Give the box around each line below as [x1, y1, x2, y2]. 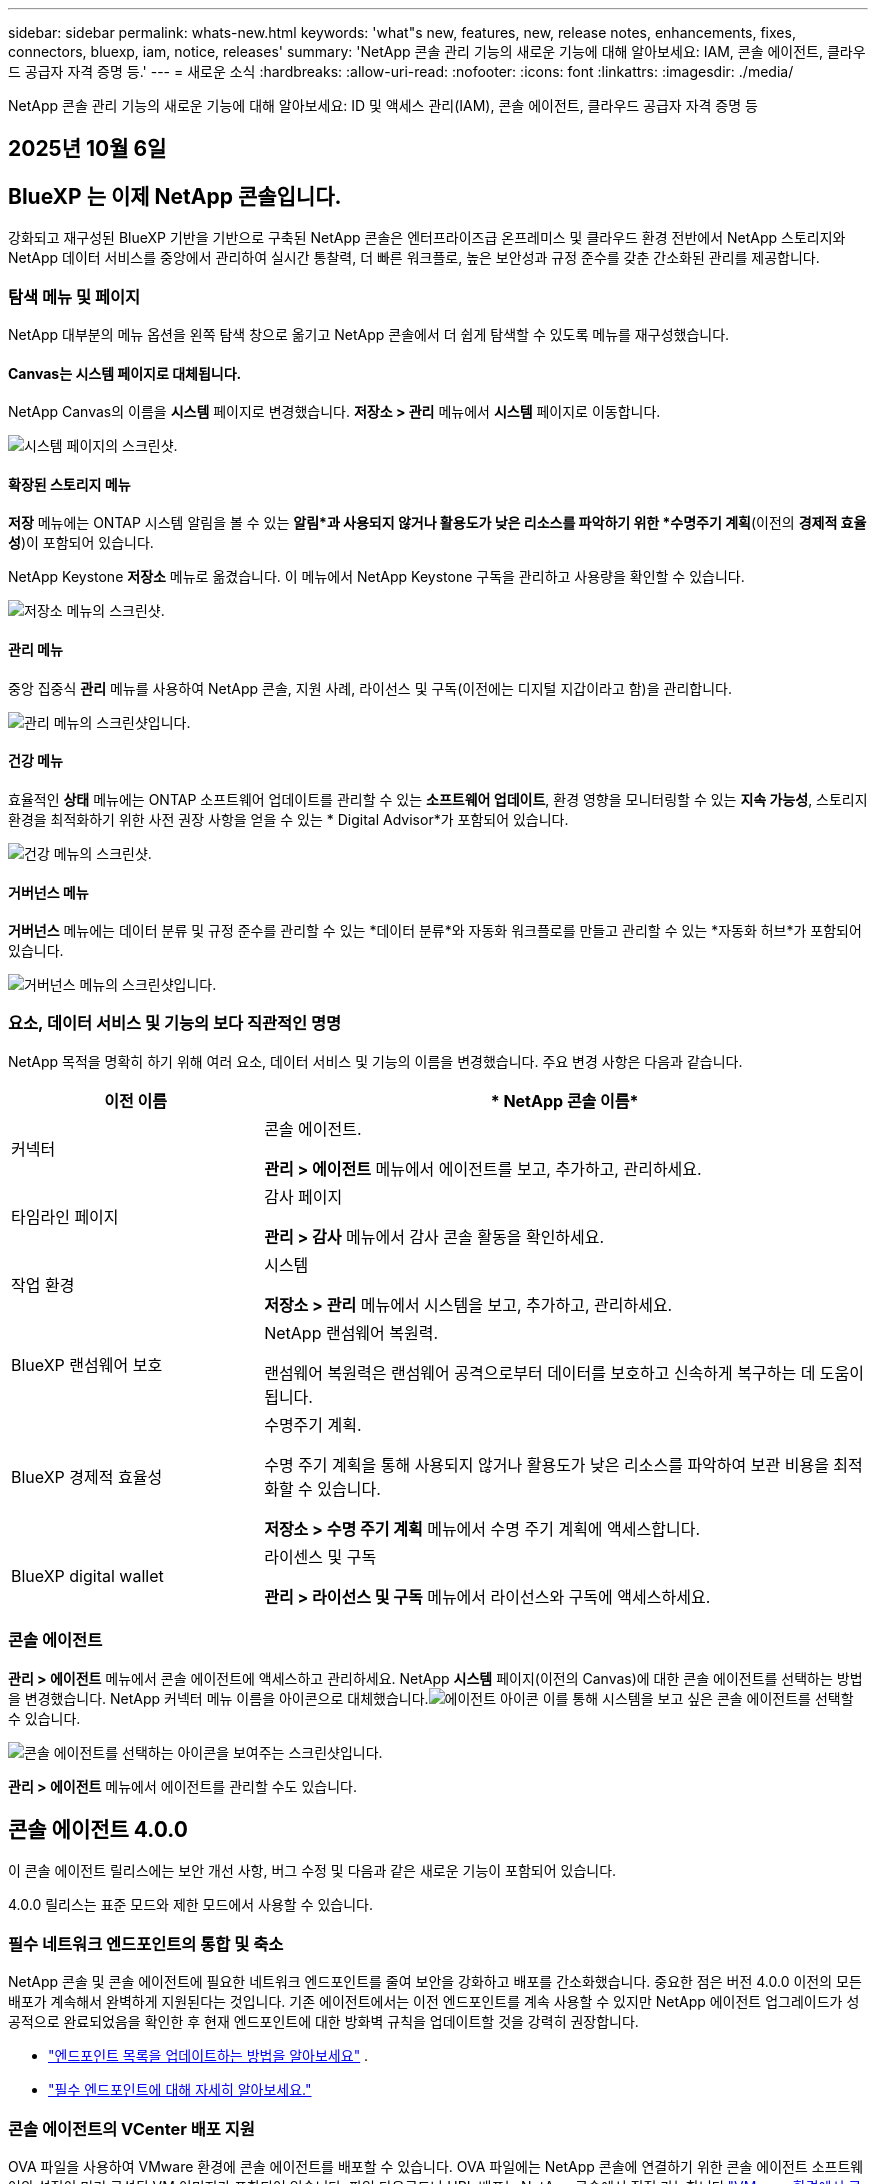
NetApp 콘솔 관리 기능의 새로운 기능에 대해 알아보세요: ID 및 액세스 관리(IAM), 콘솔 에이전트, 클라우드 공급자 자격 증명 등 [8, 97, 758, 114]
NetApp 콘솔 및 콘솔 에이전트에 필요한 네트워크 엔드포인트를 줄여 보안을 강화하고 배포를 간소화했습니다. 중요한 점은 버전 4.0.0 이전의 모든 [8, 1973, 862, 1991]
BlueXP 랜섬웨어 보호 [11, 1354, 163, 1375]
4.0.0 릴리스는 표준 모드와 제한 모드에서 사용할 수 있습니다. [8, 1896, 374, 1914]
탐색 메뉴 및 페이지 [8, 286, 141, 307]
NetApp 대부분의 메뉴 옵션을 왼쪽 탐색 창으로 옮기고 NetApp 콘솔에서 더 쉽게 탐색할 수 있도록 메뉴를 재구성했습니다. [8, 326, 730, 344]
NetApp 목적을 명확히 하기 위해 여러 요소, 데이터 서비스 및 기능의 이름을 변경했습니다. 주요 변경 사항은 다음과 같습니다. [8, 1052, 743, 1070]
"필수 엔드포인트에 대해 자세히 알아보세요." [48, 2081, 312, 2099]
